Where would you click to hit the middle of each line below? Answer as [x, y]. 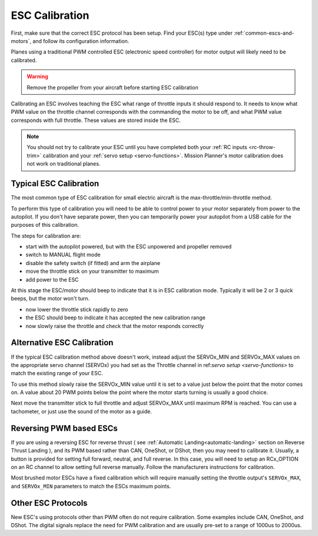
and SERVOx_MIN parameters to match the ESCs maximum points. [91, 486]
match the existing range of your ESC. [57, 373]
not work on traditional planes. [64, 164]
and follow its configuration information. [81, 41]
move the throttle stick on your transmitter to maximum [92, 272]
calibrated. [24, 60]
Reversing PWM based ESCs [64, 428]
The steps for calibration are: [46, 236]
